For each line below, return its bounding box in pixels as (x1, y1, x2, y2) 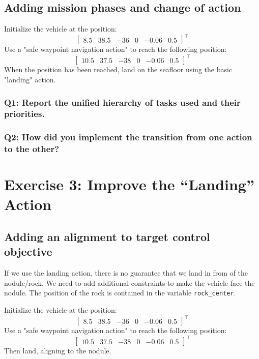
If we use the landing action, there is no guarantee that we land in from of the (4, 267, 248, 278)
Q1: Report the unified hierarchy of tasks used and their (4, 96, 241, 108)
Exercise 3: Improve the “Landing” (4, 174, 254, 195)
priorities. (4, 107, 45, 120)
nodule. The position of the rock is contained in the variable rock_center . (4, 287, 236, 298)
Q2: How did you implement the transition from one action (4, 131, 252, 143)
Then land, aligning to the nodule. (4, 345, 111, 356)
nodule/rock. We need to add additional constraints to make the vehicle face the (4, 277, 255, 288)
